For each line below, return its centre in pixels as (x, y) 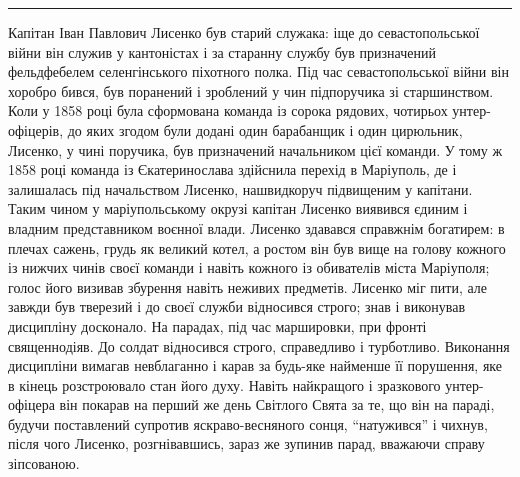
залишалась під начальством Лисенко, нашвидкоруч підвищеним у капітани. (240, 188)
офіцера (31, 404)
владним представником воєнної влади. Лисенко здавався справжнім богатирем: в (256, 227)
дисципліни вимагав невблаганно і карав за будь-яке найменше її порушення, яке (255, 365)
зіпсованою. (44, 463)
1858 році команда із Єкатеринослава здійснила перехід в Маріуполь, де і (232, 169)
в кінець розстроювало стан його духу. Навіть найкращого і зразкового (224, 384)
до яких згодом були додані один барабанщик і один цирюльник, (265, 129)
